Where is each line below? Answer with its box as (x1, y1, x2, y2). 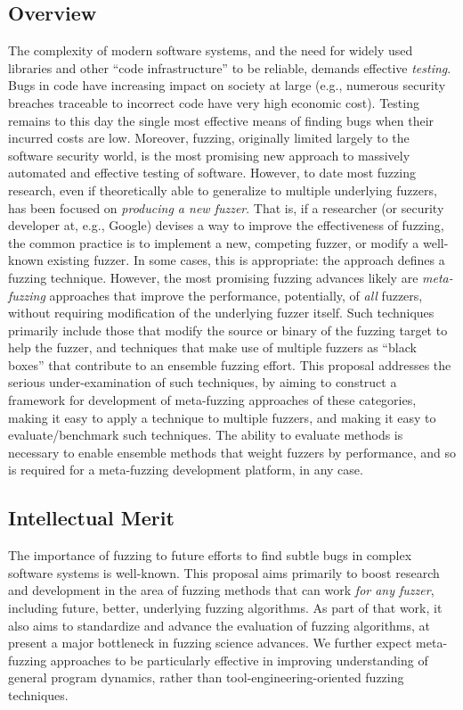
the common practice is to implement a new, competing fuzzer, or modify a (8, 233, 419, 252)
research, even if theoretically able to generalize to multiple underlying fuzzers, (8, 180, 437, 199)
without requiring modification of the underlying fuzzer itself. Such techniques (8, 303, 435, 322)
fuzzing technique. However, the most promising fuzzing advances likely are (8, 268, 418, 286)
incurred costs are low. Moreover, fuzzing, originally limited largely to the (8, 128, 410, 147)
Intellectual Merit (8, 504, 175, 532)
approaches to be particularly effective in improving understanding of (50, 650, 428, 669)
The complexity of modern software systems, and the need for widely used (8, 41, 413, 60)
